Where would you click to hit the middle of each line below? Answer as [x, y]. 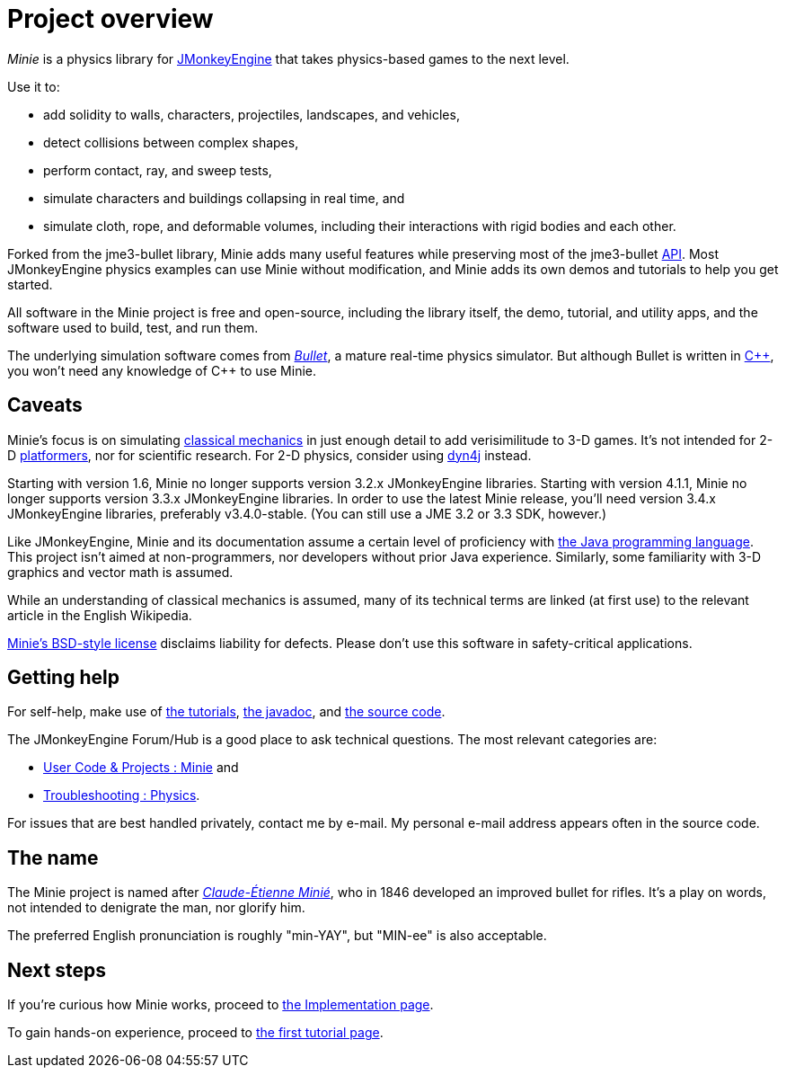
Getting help [63, 678]
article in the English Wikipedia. [100, 615]
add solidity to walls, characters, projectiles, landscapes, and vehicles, [252, 114]
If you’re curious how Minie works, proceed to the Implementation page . [221, 1005]
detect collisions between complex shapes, [171, 142]
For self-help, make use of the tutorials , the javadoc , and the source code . [226, 712]
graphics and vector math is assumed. [120, 572]
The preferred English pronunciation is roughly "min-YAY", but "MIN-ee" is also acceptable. [277, 936]
